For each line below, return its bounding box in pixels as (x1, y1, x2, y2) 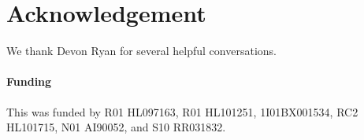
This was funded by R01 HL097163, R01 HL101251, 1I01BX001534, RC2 (6, 103, 358, 120)
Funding (6, 73, 52, 90)
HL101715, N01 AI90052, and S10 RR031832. (6, 119, 226, 135)
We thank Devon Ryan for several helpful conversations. (6, 42, 277, 59)
